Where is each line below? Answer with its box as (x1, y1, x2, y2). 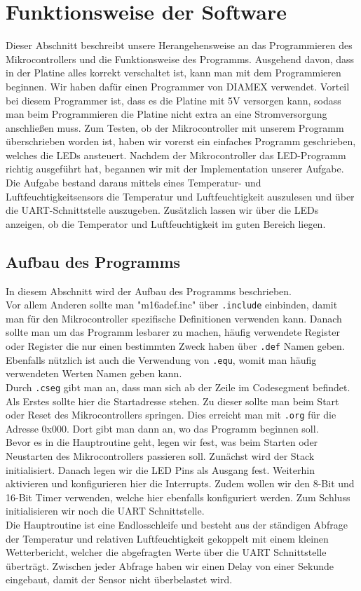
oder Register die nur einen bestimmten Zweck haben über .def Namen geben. (6, 339, 345, 353)
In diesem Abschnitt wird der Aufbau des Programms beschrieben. (6, 283, 292, 298)
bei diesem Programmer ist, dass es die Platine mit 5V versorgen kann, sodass (6, 93, 341, 107)
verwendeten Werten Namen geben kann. (6, 366, 182, 381)
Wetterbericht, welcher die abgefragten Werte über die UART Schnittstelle (6, 545, 327, 559)
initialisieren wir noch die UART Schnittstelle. (6, 503, 205, 518)
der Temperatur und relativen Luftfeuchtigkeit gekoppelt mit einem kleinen (6, 531, 329, 545)
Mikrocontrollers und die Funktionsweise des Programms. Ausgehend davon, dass (6, 51, 355, 66)
